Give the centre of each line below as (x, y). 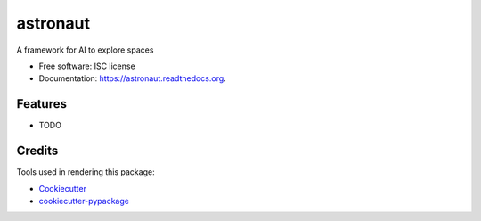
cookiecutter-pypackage (84, 201)
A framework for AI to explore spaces (85, 50)
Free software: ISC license (87, 66)
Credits (37, 151)
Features (41, 104)
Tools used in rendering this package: (86, 172)
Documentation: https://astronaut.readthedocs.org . (132, 78)
